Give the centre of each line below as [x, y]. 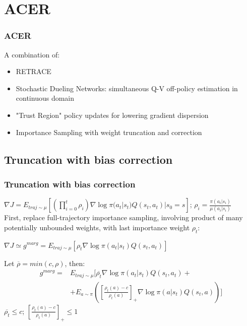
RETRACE [34, 71]
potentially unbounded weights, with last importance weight [97, 227]
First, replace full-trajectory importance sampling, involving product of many [124, 217]
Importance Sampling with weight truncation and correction [109, 132]
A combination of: [32, 54]
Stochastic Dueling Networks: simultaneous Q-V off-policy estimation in [127, 88]
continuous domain [45, 98]
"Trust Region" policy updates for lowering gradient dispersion [112, 115]
